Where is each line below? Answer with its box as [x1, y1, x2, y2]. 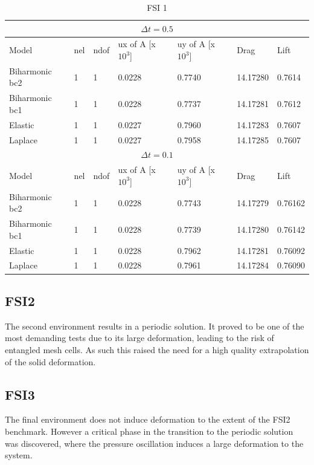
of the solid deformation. [5, 355, 96, 368]
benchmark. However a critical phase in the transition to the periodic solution [5, 424, 293, 437]
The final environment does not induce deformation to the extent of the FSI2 [5, 413, 290, 426]
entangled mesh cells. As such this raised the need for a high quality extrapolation [5, 343, 309, 356]
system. [5, 449, 33, 461]
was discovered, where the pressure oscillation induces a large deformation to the [5, 437, 304, 449]
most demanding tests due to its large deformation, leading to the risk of [5, 331, 274, 344]
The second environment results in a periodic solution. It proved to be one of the [5, 319, 304, 332]
